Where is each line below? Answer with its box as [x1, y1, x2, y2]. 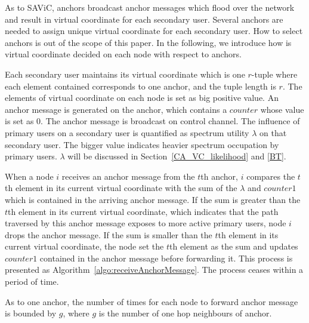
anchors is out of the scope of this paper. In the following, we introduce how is [5, 36, 292, 48]
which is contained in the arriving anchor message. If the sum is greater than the [5, 193, 301, 205]
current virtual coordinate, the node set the [5, 240, 164, 253]
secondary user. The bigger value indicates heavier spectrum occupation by [5, 138, 279, 150]
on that [259, 126, 287, 139]
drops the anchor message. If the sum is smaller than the [5, 228, 212, 241]
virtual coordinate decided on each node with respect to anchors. [5, 48, 242, 60]
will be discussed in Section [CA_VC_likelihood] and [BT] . [67, 150, 286, 162]
